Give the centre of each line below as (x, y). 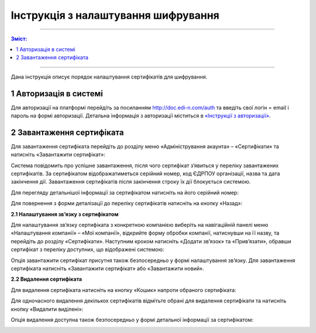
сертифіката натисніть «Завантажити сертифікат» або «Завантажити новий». (107, 269)
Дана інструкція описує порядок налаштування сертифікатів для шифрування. (109, 77)
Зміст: (19, 39)
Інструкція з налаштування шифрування (115, 15)
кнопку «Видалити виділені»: (47, 309)
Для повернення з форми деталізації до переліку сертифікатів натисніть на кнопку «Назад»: (127, 203)
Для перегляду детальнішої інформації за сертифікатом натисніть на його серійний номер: (125, 192)
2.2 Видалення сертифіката (46, 279)
